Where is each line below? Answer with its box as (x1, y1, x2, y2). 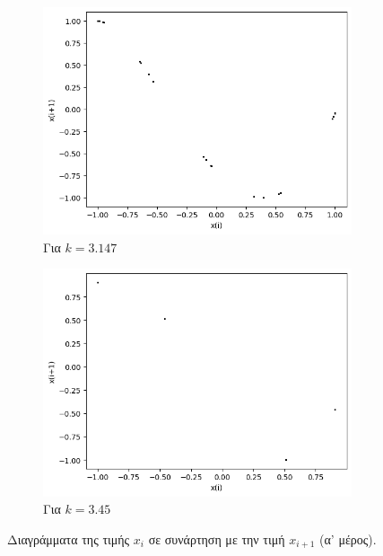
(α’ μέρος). (319, 529, 377, 548)
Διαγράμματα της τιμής (7, 529, 130, 548)
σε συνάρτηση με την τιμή (148, 529, 285, 548)
